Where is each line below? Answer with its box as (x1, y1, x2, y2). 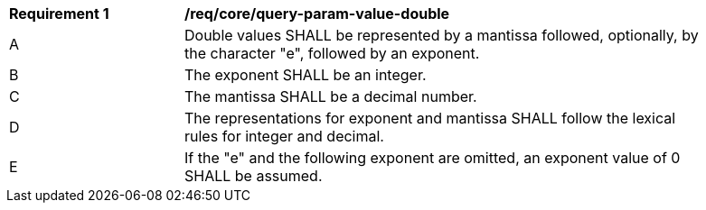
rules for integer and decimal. (184, 127, 384, 145)
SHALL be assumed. (184, 167, 323, 185)
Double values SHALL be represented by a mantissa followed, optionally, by (184, 26, 699, 44)
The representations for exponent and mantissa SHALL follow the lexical (184, 109, 676, 127)
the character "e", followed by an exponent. (184, 44, 480, 62)
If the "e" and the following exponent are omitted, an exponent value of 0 (184, 149, 681, 167)
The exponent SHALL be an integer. (184, 66, 427, 84)
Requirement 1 (9, 5, 109, 23)
